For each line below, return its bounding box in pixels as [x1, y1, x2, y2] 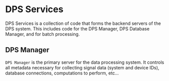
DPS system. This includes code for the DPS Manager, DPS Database [5, 25, 150, 31]
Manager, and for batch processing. [5, 31, 80, 37]
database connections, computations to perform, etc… [5, 70, 119, 76]
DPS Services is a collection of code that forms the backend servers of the [5, 20, 161, 26]
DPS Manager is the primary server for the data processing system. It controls [5, 59, 164, 65]
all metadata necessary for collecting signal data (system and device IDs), [5, 64, 159, 70]
